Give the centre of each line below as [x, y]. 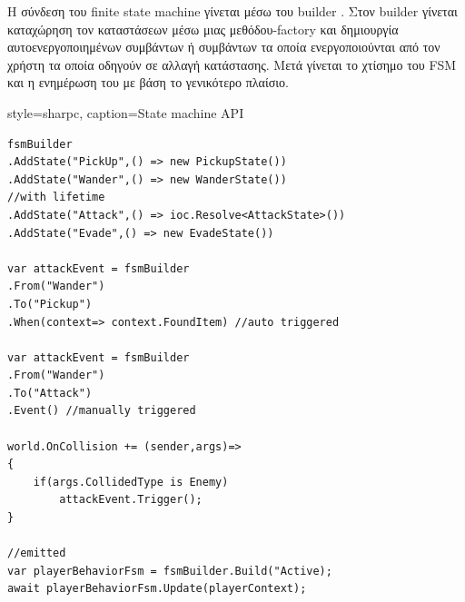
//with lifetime [56, 197]
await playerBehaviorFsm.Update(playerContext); [157, 589]
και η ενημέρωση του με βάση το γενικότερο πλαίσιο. [148, 82]
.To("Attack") [50, 393]
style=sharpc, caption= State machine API [126, 112]
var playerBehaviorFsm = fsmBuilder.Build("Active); [170, 571]
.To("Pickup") [50, 304]
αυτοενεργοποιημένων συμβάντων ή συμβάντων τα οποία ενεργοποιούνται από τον [224, 47]
